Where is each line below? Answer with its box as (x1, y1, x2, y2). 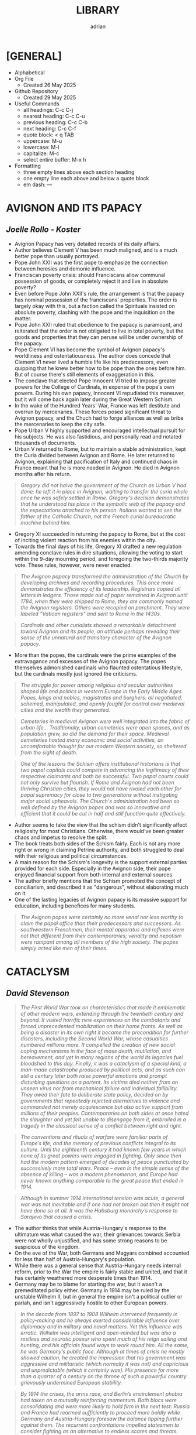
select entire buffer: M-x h (23, 156, 86, 163)
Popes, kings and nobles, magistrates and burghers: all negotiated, (20, 694, 183, 701)
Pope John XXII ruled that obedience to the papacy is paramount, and (14, 321, 183, 328)
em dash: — (23, 181, 52, 188)
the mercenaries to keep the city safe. (14, 420, 106, 427)
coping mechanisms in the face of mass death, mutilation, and (20, 1047, 171, 1054)
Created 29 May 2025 (23, 94, 76, 101)
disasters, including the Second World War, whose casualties (20, 1035, 168, 1042)
